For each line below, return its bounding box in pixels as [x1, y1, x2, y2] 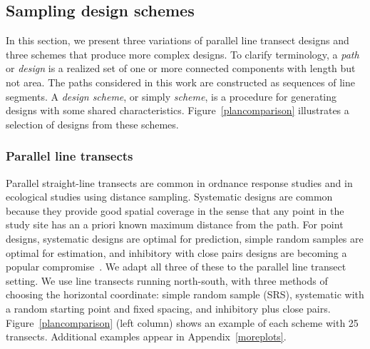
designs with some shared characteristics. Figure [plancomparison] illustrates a [6, 103, 349, 118]
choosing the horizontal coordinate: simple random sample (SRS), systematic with [6, 287, 364, 302]
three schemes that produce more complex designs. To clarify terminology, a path [6, 46, 359, 61]
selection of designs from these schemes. [6, 116, 179, 131]
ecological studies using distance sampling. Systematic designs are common [6, 189, 333, 204]
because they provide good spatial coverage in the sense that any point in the [6, 203, 344, 218]
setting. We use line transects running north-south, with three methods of [6, 273, 328, 288]
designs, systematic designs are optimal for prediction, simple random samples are [6, 231, 364, 246]
